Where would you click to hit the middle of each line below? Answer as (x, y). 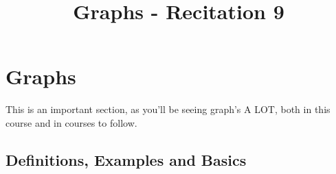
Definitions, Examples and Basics (126, 159)
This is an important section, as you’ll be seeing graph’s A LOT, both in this (168, 109)
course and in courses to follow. (71, 122)
